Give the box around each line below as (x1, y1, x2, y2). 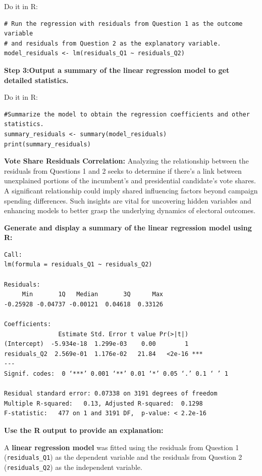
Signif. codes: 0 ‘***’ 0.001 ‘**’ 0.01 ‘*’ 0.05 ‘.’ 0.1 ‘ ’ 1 (4, 370, 228, 377)
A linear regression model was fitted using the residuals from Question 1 (4, 442, 239, 452)
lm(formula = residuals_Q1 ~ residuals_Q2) (4, 261, 152, 268)
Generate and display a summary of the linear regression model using (4, 222, 252, 232)
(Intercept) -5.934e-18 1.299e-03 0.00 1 (4, 340, 189, 348)
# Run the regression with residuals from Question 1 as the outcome (4, 20, 243, 27)
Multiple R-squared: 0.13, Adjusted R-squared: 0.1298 (4, 400, 203, 407)
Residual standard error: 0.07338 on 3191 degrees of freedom (4, 390, 218, 398)
